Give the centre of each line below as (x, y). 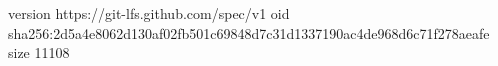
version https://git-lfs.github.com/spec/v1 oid (149, 13)
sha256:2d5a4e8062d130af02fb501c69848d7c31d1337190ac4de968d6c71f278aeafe (249, 32)
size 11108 (39, 52)
